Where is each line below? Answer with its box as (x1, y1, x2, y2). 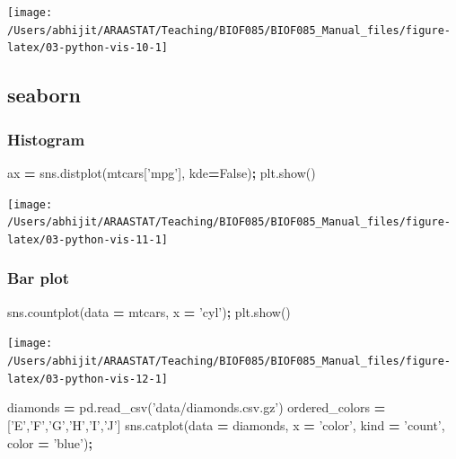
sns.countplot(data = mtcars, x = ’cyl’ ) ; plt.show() (7, 302, 291, 321)
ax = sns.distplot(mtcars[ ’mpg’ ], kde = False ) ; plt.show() (7, 163, 316, 181)
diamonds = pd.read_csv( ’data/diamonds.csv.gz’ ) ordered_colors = (7, 398, 386, 417)
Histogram (7, 128, 85, 150)
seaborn (7, 81, 81, 109)
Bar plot (7, 267, 69, 289)
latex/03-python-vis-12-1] (7, 372, 168, 385)
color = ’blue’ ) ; (7, 433, 92, 452)
